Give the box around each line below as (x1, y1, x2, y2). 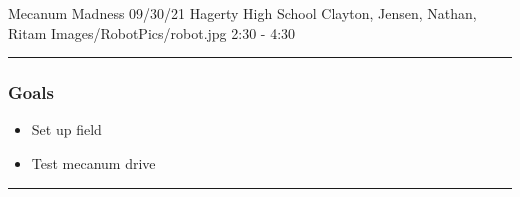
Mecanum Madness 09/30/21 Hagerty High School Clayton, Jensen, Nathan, (8, 3, 477, 23)
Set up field (31, 119, 102, 140)
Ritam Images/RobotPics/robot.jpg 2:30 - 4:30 (8, 22, 296, 43)
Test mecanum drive (31, 153, 156, 173)
